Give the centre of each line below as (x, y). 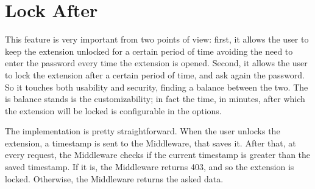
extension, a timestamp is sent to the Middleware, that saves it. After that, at (150, 143)
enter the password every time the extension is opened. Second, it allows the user (156, 63)
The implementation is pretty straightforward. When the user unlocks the (143, 131)
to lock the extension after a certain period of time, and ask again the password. (155, 74)
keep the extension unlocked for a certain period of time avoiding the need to (149, 51)
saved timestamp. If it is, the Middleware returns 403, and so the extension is (150, 167)
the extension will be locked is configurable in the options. (113, 110)
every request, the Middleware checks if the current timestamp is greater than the (158, 155)
